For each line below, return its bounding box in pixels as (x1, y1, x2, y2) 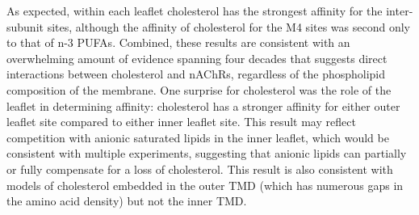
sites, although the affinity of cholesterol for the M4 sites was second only (47, 18, 411, 35)
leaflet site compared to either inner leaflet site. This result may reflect (6, 113, 356, 130)
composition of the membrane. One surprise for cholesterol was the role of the (6, 81, 392, 98)
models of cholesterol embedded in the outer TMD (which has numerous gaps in (6, 176, 404, 193)
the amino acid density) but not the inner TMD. (6, 192, 247, 209)
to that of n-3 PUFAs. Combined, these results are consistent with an (6, 34, 350, 51)
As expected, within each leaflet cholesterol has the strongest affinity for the (6, 2, 383, 19)
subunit (6, 18, 44, 35)
